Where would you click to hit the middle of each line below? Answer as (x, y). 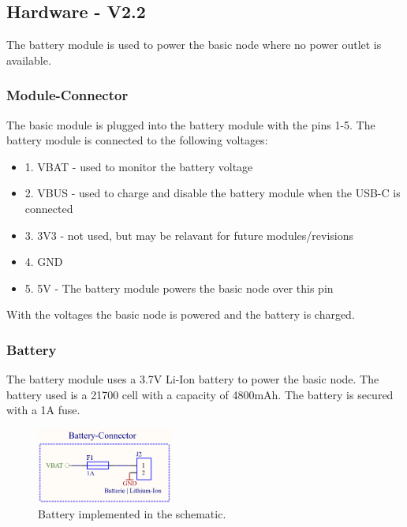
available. (29, 60)
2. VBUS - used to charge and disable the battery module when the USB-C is (213, 193)
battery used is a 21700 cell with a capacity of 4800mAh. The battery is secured (200, 394)
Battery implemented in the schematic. (132, 514)
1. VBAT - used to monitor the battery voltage (139, 166)
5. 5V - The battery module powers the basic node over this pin (179, 288)
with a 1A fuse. (43, 410)
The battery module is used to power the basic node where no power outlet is (194, 45)
